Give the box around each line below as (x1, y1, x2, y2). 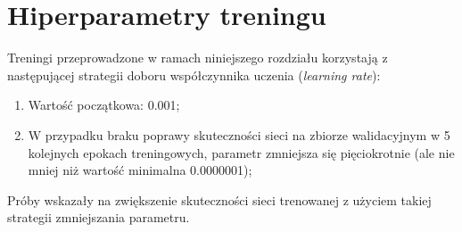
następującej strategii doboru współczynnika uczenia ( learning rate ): (7, 65, 381, 84)
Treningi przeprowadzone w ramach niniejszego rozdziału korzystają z (7, 48, 388, 67)
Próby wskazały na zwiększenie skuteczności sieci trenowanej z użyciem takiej (7, 190, 432, 209)
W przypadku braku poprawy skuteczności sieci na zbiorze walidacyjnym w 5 (28, 125, 450, 144)
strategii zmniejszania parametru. (7, 208, 190, 227)
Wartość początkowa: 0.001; (28, 95, 180, 114)
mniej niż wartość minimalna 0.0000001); (28, 161, 252, 179)
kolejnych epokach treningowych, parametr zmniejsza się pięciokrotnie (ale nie (28, 143, 455, 162)
